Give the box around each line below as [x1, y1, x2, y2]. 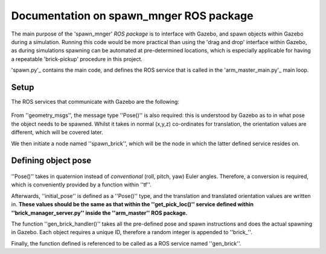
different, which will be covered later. [11, 129, 104, 136]
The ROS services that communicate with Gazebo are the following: [11, 98, 179, 106]
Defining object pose [11, 156, 92, 166]
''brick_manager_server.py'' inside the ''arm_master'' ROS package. [11, 209, 188, 217]
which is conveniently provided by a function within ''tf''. [11, 181, 152, 188]
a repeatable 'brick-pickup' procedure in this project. [11, 55, 143, 63]
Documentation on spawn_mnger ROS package [11, 9, 254, 22]
